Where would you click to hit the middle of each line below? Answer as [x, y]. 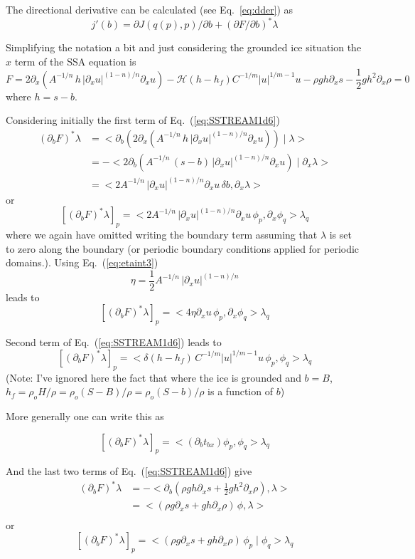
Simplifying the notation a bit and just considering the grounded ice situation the [184, 47]
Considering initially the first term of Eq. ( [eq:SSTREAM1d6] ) [143, 120]
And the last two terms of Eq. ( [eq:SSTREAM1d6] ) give [129, 471]
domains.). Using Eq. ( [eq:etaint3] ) [82, 262]
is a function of [240, 391]
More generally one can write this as [85, 416]
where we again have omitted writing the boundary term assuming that [162, 234]
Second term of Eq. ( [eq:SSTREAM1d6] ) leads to [114, 342]
